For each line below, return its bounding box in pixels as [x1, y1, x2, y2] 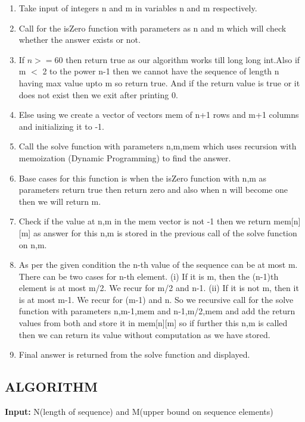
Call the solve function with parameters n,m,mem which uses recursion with [18, 140, 297, 152]
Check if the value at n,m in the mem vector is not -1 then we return [18, 215, 271, 227]
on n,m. [18, 238, 47, 251]
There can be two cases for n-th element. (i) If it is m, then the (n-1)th [18, 270, 279, 282]
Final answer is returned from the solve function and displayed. [18, 348, 250, 361]
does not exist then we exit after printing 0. [18, 88, 178, 101]
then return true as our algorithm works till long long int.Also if [66, 53, 300, 65]
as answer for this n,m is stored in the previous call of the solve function [33, 226, 297, 239]
